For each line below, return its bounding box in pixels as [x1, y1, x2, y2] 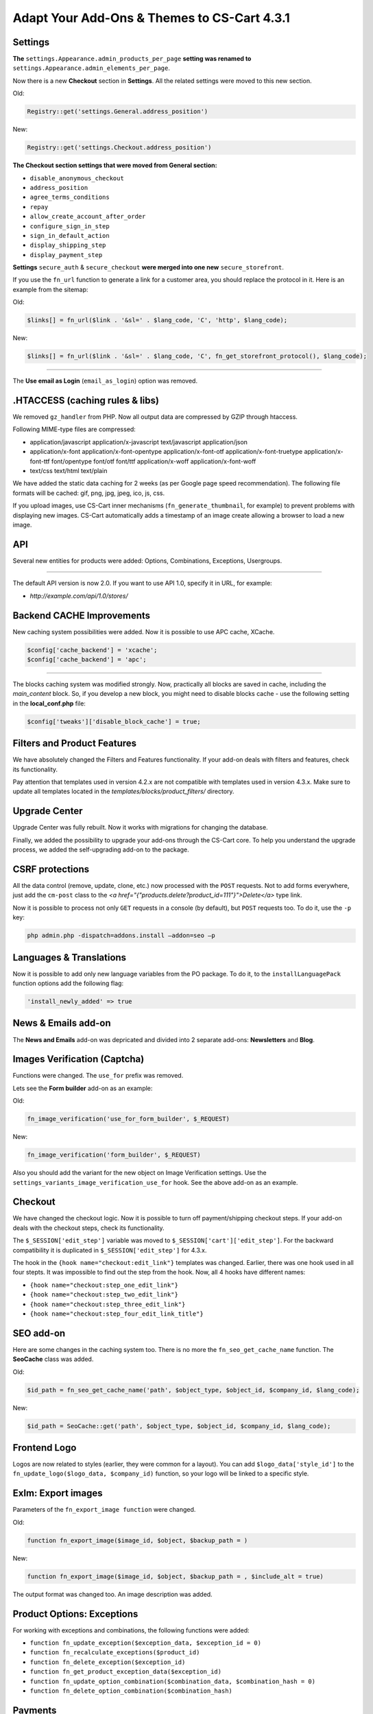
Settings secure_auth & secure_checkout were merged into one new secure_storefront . [12, 263, 285, 271]
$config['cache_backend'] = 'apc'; [27, 655, 147, 663]
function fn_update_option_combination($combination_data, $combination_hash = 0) [29, 1677, 315, 1685]
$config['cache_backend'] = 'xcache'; [27, 646, 158, 654]
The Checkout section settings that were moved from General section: [12, 161, 217, 169]
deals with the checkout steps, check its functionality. [12, 1224, 165, 1232]
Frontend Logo [12, 1442, 77, 1453]
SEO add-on [12, 1327, 66, 1339]
